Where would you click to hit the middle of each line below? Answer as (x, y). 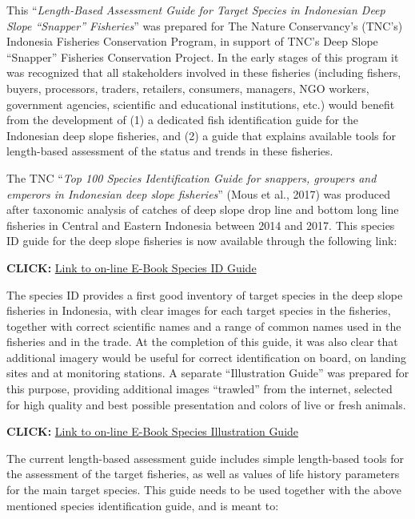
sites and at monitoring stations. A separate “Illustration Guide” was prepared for (208, 373)
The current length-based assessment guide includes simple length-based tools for (205, 458)
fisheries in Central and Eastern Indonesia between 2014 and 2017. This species (201, 225)
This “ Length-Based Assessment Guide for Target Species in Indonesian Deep (196, 10)
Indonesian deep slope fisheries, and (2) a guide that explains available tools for (202, 135)
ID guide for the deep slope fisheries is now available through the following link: (202, 241)
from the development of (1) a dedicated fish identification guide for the (183, 120)
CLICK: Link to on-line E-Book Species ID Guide (132, 267)
